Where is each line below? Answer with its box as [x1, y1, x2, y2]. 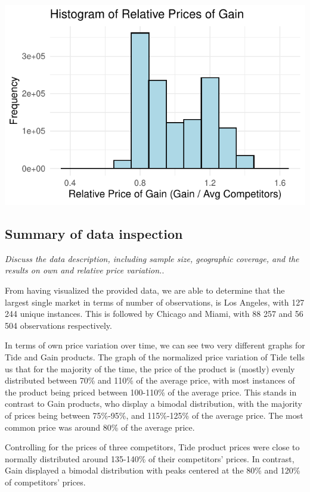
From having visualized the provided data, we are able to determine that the [5, 284, 285, 296]
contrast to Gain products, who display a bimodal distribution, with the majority [5, 397, 302, 410]
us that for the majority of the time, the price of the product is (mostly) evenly [5, 362, 295, 375]
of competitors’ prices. [5, 475, 86, 488]
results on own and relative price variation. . [5, 264, 165, 276]
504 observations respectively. [5, 319, 112, 331]
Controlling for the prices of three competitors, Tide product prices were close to [5, 441, 300, 453]
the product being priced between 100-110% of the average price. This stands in [5, 385, 297, 398]
